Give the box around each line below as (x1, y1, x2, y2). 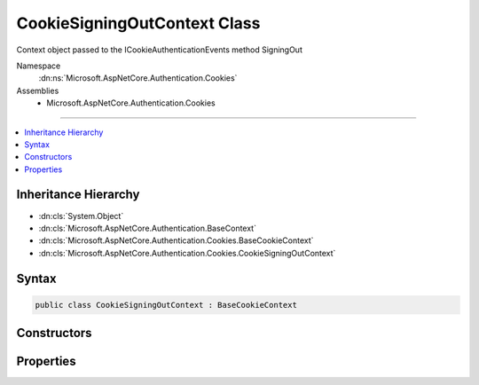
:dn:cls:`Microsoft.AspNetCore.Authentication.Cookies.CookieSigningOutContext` (38, 247, 336, 258)
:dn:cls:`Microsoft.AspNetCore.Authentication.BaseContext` (38, 223, 257, 233)
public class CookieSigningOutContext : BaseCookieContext (35, 300, 297, 310)
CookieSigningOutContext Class (16, 13, 261, 33)
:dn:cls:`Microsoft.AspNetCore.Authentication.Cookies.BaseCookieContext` (38, 235, 314, 246)
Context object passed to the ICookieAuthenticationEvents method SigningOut (16, 44, 303, 55)
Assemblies (16, 85, 59, 96)
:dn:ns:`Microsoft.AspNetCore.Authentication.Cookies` (38, 73, 238, 83)
